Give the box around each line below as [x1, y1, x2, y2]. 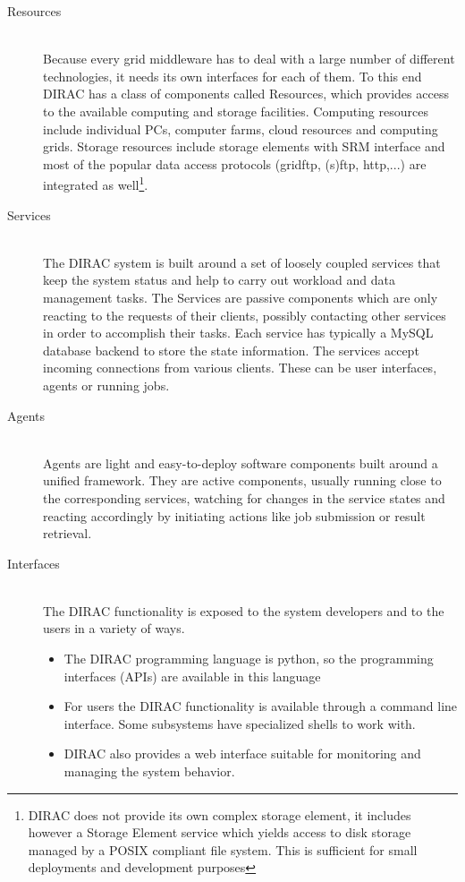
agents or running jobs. [43, 375, 170, 394]
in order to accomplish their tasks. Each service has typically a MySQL [43, 323, 434, 342]
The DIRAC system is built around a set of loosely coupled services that [43, 253, 441, 271]
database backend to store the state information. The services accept [43, 340, 419, 359]
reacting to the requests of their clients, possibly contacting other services [43, 305, 446, 324]
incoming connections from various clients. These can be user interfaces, [43, 358, 437, 377]
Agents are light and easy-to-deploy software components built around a [43, 453, 438, 472]
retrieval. [43, 524, 92, 543]
